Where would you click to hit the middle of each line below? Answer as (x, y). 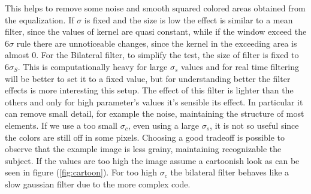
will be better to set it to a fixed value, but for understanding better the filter (148, 78)
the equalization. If (40, 19)
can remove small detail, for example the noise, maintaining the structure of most (155, 113)
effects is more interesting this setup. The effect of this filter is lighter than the (149, 90)
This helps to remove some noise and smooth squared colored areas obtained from (155, 8)
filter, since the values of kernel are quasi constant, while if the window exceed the (156, 31)
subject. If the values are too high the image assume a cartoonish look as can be (152, 160)
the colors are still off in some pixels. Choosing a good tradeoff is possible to (145, 137)
